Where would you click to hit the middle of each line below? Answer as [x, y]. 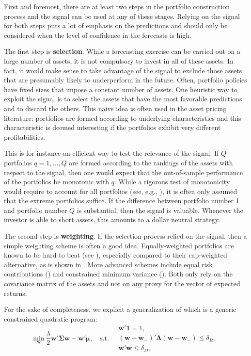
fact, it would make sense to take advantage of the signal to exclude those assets [123, 70]
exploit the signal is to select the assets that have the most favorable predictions [123, 99]
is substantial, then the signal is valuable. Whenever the [160, 210]
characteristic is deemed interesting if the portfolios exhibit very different [112, 127]
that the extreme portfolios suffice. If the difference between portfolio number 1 [122, 201]
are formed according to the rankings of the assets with [151, 162]
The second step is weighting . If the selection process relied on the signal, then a [125, 236]
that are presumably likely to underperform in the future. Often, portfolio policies [125, 80]
